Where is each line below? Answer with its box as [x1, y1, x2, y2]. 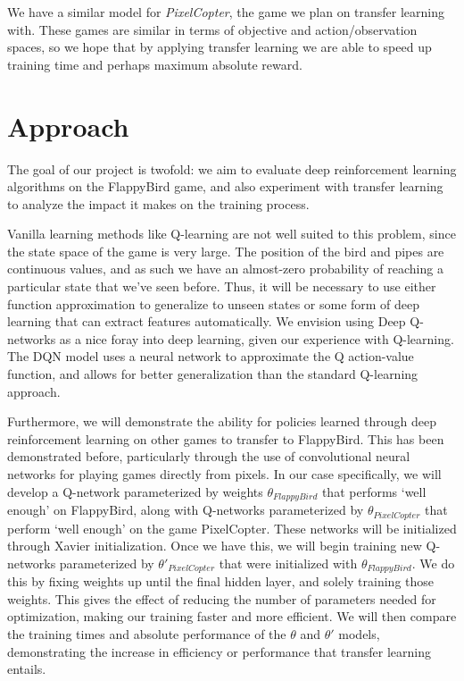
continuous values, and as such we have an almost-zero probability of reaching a [7, 259, 443, 278]
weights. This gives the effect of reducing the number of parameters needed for [7, 589, 436, 608]
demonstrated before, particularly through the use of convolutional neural [7, 447, 410, 466]
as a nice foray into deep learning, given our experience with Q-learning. [59, 329, 454, 348]
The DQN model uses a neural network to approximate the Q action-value [7, 347, 414, 366]
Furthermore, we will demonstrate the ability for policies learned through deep [7, 412, 436, 431]
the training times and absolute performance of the [7, 624, 286, 643]
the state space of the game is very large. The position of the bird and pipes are [7, 241, 444, 260]
